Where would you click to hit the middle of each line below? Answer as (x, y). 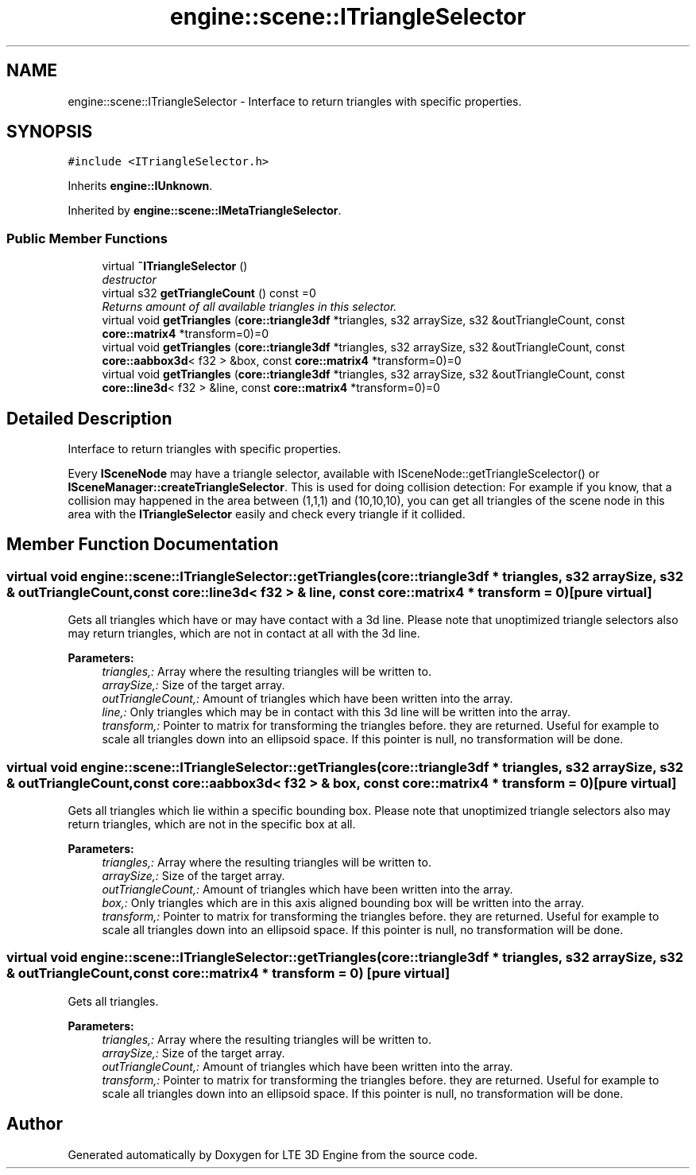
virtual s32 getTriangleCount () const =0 (209, 293)
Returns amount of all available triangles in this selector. (249, 307)
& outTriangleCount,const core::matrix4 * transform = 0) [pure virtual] (228, 973)
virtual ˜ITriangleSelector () (175, 266)
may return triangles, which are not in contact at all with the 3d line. (244, 634)
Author (35, 1124)
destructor (129, 280)
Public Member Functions (87, 238)
